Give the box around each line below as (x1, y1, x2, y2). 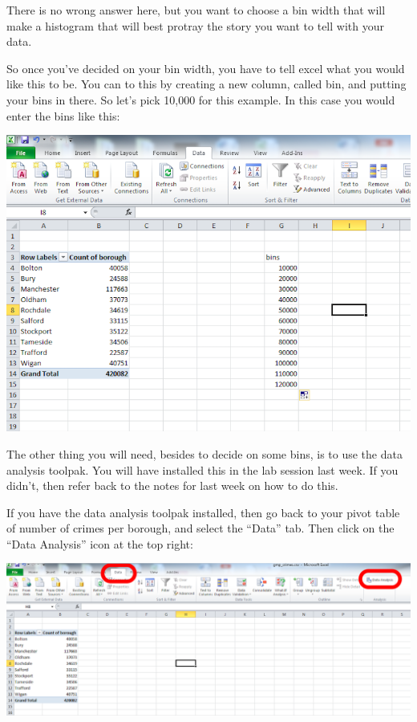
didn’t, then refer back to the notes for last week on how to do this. (6, 477, 338, 494)
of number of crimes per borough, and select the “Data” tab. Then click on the (6, 520, 395, 536)
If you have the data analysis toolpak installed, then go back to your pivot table (6, 504, 400, 520)
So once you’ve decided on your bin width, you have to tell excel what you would (6, 59, 405, 76)
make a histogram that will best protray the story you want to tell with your (6, 17, 384, 34)
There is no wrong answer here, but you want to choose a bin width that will (6, 2, 386, 18)
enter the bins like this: (6, 107, 120, 124)
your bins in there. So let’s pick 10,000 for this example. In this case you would (6, 91, 395, 108)
